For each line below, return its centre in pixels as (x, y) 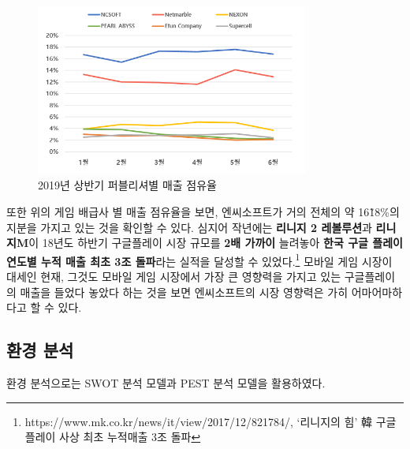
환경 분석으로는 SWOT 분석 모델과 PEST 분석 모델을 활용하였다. (166, 382)
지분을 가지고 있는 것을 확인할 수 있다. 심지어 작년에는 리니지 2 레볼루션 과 (189, 227)
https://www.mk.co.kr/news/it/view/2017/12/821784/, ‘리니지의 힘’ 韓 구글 (211, 421)
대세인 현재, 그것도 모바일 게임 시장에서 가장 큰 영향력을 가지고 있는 (174, 276)
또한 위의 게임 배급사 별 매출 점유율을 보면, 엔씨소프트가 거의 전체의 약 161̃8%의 (203, 211)
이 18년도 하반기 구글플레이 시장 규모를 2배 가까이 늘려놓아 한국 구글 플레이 (216, 243)
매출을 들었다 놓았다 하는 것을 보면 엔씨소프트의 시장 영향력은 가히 (184, 292)
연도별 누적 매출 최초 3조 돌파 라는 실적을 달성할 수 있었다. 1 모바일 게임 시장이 (199, 260)
